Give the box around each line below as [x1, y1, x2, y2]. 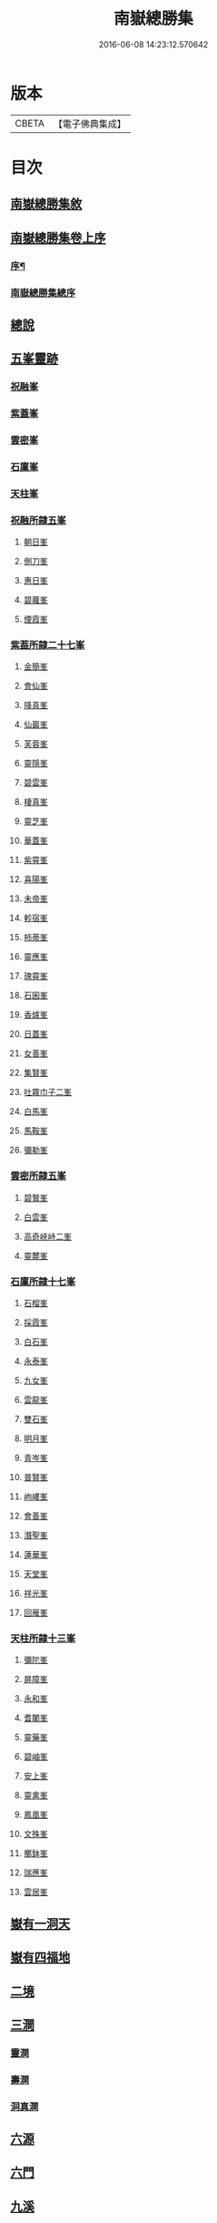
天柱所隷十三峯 [10, 1632, 76, 1644]
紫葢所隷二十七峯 [10, 639, 85, 652]
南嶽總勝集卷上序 [10, 229, 106, 246]
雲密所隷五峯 [10, 1170, 67, 1183]
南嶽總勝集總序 [10, 286, 76, 299]
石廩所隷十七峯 [10, 1275, 76, 1288]
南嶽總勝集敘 [10, 197, 83, 212]
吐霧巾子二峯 [23, 1087, 72, 1098]
